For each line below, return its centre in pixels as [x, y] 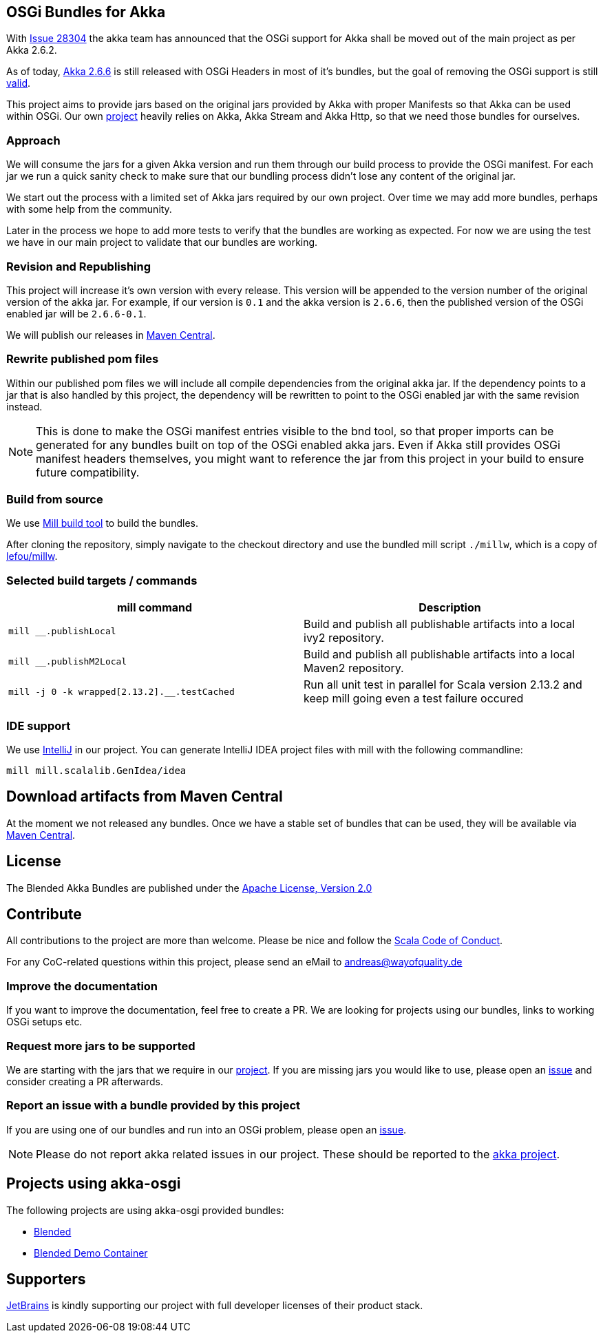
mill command [155, 608]
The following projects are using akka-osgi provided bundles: [145, 1210]
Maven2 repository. [354, 668]
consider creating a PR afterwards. [85, 1081]
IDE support [39, 725]
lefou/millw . [32, 556]
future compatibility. [88, 472]
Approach [33, 140]
